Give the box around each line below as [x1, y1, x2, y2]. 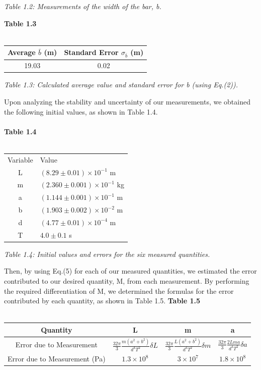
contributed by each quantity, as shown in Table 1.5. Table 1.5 [4, 295, 201, 306]
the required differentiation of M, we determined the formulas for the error [4, 285, 234, 296]
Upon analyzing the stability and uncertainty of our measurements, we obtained [4, 96, 250, 107]
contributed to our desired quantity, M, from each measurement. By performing [4, 276, 249, 286]
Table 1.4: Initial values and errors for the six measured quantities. [4, 248, 210, 259]
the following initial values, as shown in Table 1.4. [4, 106, 158, 117]
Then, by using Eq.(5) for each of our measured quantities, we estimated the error [4, 266, 257, 276]
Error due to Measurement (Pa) [8, 353, 106, 364]
